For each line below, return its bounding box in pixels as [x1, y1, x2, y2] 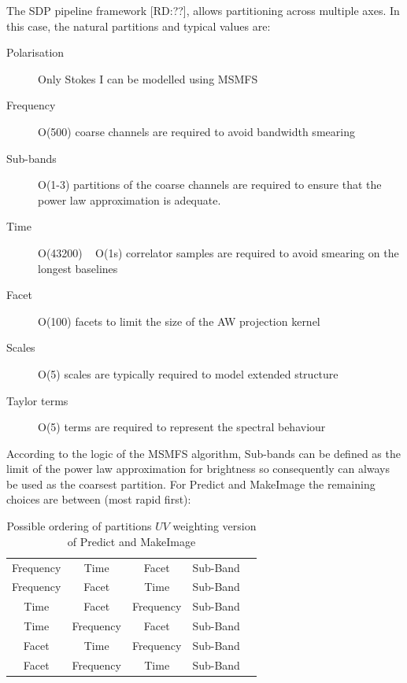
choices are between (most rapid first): [6, 491, 191, 508]
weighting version [172, 518, 257, 534]
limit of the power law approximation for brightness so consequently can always [6, 460, 390, 477]
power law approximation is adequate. [38, 191, 221, 208]
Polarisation [6, 44, 65, 61]
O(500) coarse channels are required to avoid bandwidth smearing [38, 123, 355, 139]
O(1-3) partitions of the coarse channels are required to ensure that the [38, 176, 382, 193]
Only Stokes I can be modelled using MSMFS [38, 70, 258, 87]
